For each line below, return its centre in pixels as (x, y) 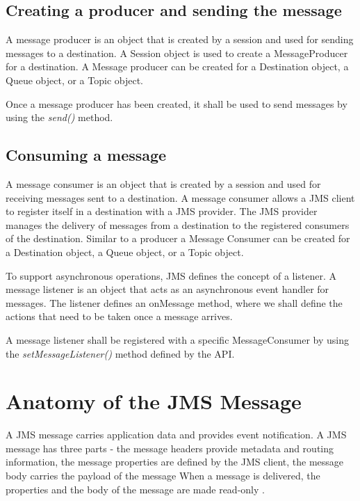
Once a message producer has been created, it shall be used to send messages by (177, 103)
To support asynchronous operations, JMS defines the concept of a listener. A (171, 275)
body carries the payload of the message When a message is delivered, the (163, 475)
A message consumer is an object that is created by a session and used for (163, 183)
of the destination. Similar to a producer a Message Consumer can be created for (178, 238)
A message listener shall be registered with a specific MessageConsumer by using (177, 339)
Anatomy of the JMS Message (154, 401)
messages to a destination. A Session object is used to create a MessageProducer (177, 53)
